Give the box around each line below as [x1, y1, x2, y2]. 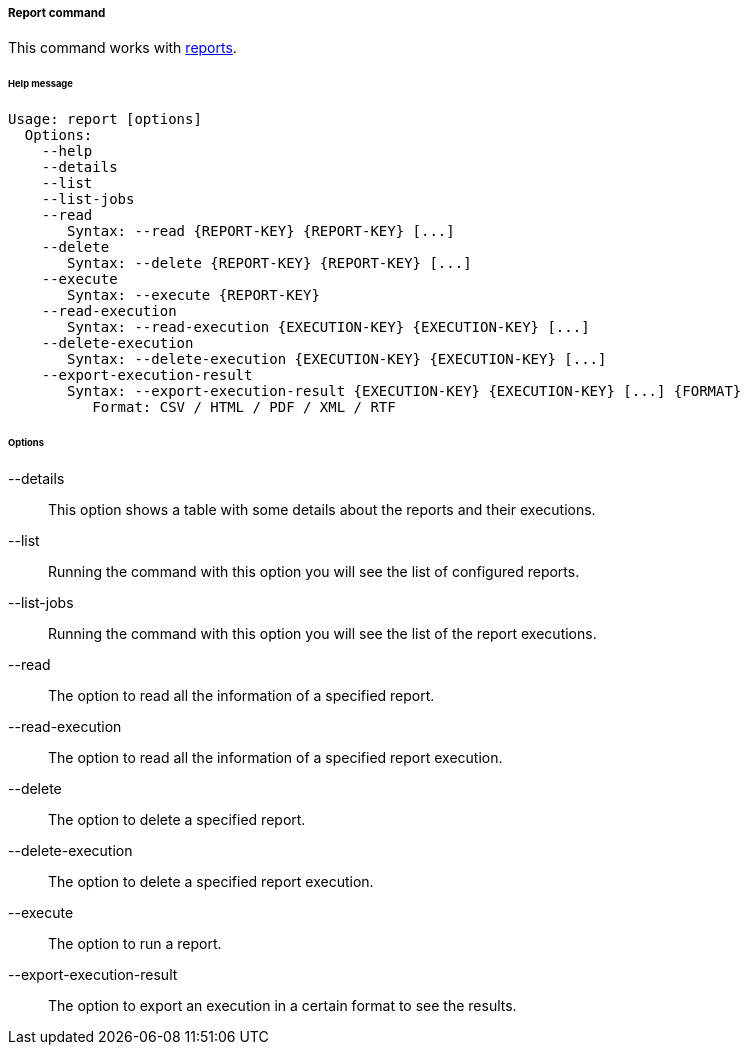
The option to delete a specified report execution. [48, 872, 374, 890]
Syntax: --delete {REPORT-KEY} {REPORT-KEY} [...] [67, 255, 472, 272]
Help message [8, 78, 73, 90]
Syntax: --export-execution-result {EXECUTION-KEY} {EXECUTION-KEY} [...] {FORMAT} [67, 383, 742, 400]
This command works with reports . [8, 39, 237, 57]
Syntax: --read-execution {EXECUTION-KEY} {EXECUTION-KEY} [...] [67, 319, 590, 336]
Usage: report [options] [8, 111, 202, 128]
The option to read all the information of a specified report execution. [48, 748, 503, 766]
